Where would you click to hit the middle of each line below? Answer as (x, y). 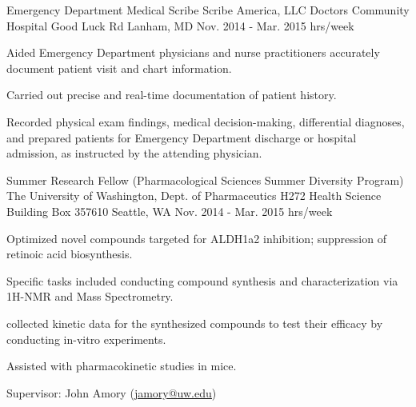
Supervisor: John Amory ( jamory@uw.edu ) (112, 392)
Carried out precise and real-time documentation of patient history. (172, 95)
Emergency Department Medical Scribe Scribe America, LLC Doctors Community (208, 10)
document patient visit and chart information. (119, 68)
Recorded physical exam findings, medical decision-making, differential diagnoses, (206, 121)
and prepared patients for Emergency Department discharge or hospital (182, 137)
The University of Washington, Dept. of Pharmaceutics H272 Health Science (194, 196)
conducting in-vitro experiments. (86, 339)
